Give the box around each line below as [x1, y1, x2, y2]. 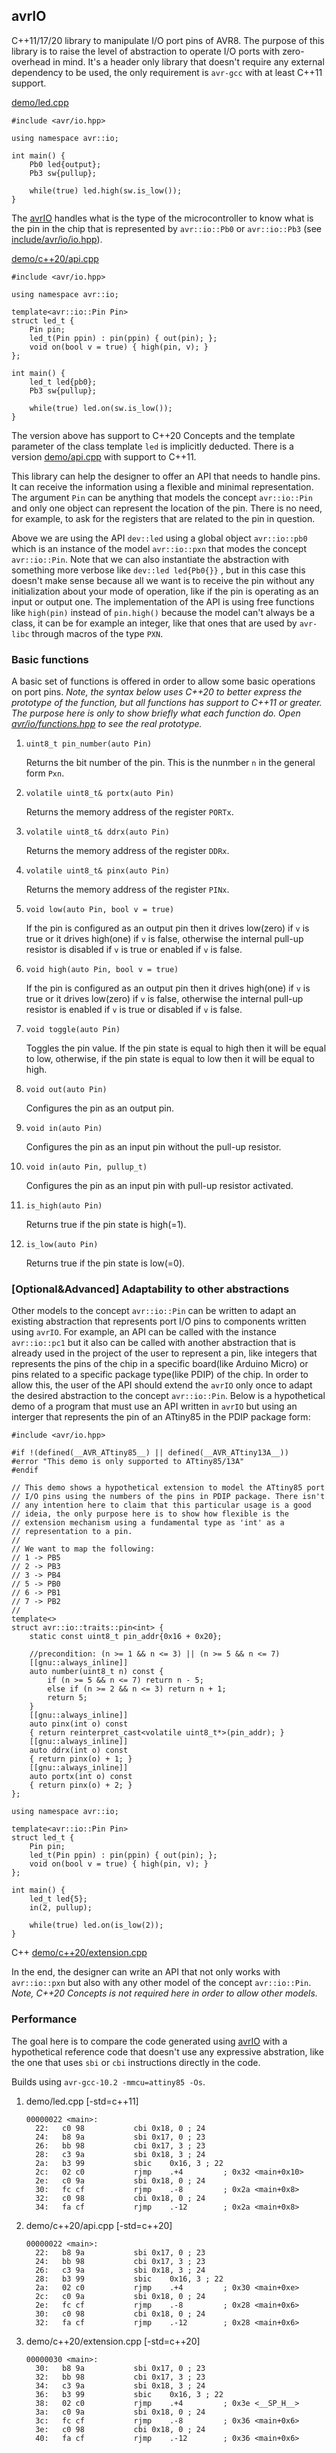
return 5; [47, 1693, 88, 1703]
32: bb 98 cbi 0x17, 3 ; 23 [35, 2372, 206, 2382]
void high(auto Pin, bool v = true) [25, 965, 179, 975]
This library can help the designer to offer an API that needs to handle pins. [11, 470, 321, 482]
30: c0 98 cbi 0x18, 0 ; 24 [35, 2309, 206, 2319]
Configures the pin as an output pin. [25, 1102, 174, 1114]
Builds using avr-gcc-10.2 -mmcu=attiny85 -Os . [11, 2075, 206, 2088]
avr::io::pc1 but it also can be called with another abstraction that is [11, 1337, 296, 1349]
